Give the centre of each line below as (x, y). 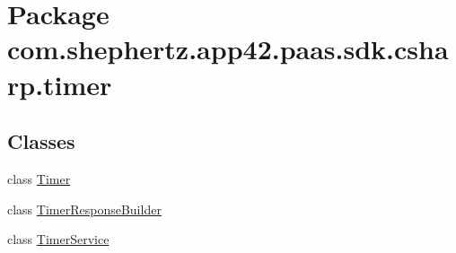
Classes (41, 141)
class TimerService (58, 239)
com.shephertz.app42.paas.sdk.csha (228, 49)
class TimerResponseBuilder (84, 209)
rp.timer (60, 84)
